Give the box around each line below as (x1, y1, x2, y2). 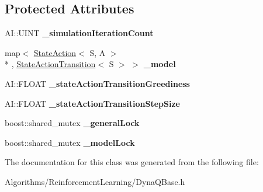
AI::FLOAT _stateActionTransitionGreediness (5, 77, 190, 89)
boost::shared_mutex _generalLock (5, 117, 140, 129)
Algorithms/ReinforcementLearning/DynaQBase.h (5, 175, 185, 187)
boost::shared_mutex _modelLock (5, 136, 135, 148)
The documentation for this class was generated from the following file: (5, 156, 259, 168)
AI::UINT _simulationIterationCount (5, 27, 154, 39)
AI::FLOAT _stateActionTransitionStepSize (5, 97, 180, 109)
